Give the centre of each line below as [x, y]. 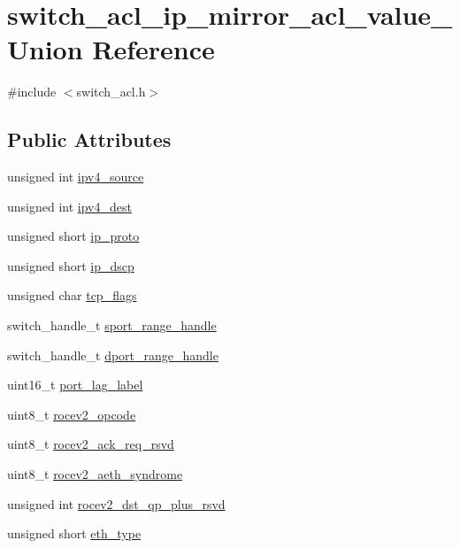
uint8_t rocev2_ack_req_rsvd [91, 444]
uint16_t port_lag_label [75, 385]
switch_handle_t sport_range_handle [112, 325]
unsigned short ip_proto [73, 236]
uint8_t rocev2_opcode [72, 414]
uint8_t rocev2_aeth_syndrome [95, 474]
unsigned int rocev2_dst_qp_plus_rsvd [116, 503]
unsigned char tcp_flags [72, 295]
